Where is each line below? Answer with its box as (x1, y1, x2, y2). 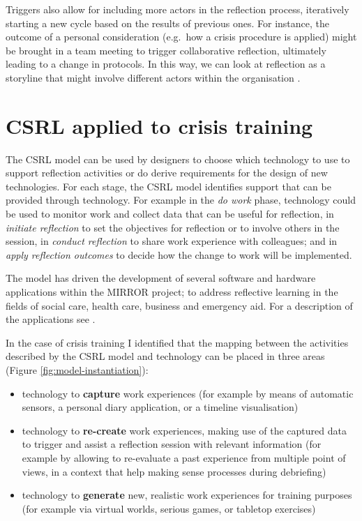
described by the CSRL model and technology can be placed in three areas (6, 349, 325, 363)
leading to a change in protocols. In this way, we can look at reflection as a (6, 56, 326, 71)
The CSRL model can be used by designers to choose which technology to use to (6, 151, 350, 166)
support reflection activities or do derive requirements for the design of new (6, 165, 328, 180)
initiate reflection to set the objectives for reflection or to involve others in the (6, 220, 340, 234)
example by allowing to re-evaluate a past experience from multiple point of (22, 450, 346, 465)
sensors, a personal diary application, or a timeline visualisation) (22, 400, 299, 414)
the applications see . (6, 312, 96, 326)
